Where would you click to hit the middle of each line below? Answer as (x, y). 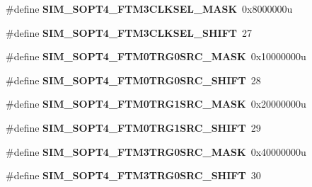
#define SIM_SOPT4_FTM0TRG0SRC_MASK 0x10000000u (156, 56)
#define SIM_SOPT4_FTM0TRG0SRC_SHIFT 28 (133, 80)
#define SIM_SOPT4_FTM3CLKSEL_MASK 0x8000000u (149, 8)
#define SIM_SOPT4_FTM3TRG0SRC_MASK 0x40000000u (156, 151)
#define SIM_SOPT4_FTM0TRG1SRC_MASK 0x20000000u (156, 104)
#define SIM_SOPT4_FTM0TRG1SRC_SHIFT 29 (133, 127)
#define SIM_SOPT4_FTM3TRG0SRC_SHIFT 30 (133, 175)
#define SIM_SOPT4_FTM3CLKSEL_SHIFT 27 (129, 32)
